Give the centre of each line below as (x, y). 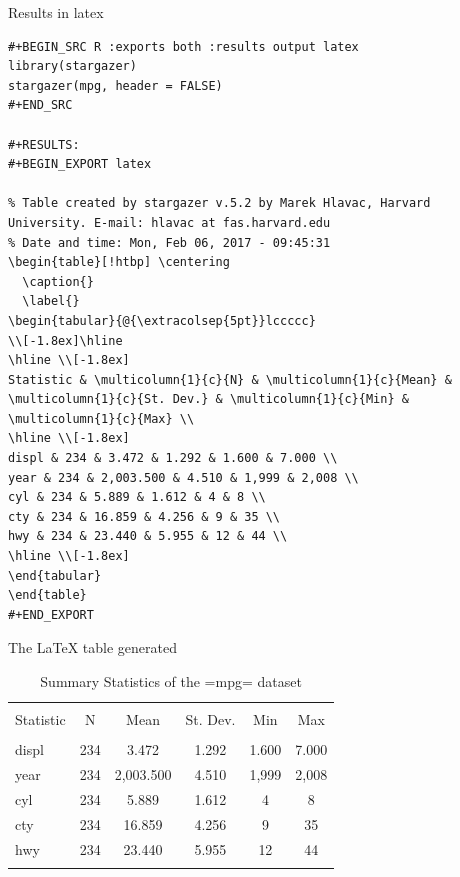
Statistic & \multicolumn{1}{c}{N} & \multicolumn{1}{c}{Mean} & (230, 379)
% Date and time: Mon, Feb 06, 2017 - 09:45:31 (169, 242)
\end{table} (47, 595)
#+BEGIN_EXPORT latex (80, 164)
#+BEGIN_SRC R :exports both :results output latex (183, 46)
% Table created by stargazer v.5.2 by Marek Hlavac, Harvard (219, 203)
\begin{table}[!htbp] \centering (119, 262)
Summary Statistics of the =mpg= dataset (171, 681)
